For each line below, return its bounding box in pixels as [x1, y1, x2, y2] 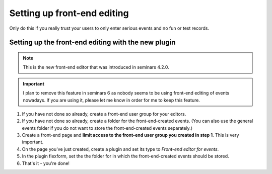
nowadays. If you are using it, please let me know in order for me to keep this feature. [23, 97, 200, 103]
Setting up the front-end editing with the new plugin [9, 38, 176, 47]
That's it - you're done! [22, 160, 70, 166]
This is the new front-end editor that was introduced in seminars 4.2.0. [23, 64, 169, 70]
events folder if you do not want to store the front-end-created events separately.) [22, 125, 192, 131]
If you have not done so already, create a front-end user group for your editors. [22, 111, 186, 117]
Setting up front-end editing [9, 8, 129, 19]
